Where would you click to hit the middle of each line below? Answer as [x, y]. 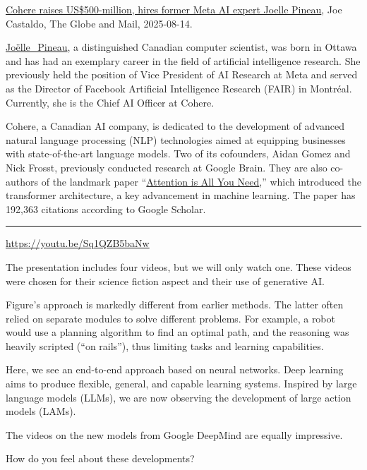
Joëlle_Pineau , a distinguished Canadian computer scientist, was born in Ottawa [181, 47]
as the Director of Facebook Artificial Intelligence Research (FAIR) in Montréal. [179, 88]
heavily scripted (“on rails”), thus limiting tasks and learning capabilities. [165, 345]
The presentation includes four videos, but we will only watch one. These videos [179, 266]
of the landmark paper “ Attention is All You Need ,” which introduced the [201, 181]
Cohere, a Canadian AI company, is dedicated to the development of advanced [175, 126]
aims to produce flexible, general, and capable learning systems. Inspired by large [181, 384]
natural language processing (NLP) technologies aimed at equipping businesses [176, 139]
